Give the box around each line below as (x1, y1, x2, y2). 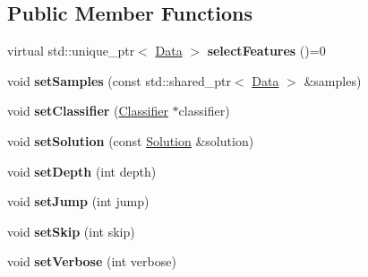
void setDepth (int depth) (7, 161, 157, 180)
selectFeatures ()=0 (207, 41, 326, 60)
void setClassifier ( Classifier (7, 101, 168, 120)
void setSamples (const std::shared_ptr (7, 71, 231, 90)
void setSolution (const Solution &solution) (7, 131, 254, 150)
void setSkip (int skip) (7, 221, 135, 240)
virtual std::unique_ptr (7, 41, 135, 60)
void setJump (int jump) (7, 192, 150, 211)
